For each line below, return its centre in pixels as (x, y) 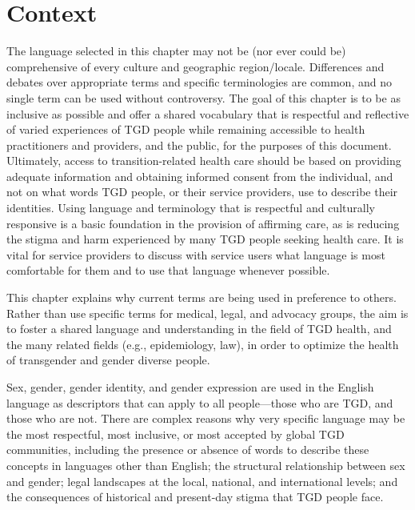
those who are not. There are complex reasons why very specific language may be (206, 418)
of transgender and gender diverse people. (108, 360)
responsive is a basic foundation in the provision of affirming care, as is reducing (203, 223)
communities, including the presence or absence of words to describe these (188, 450)
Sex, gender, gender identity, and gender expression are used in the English (190, 387)
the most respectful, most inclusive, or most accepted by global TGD (176, 434)
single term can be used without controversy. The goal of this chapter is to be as (204, 97)
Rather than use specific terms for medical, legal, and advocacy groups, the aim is (207, 313)
